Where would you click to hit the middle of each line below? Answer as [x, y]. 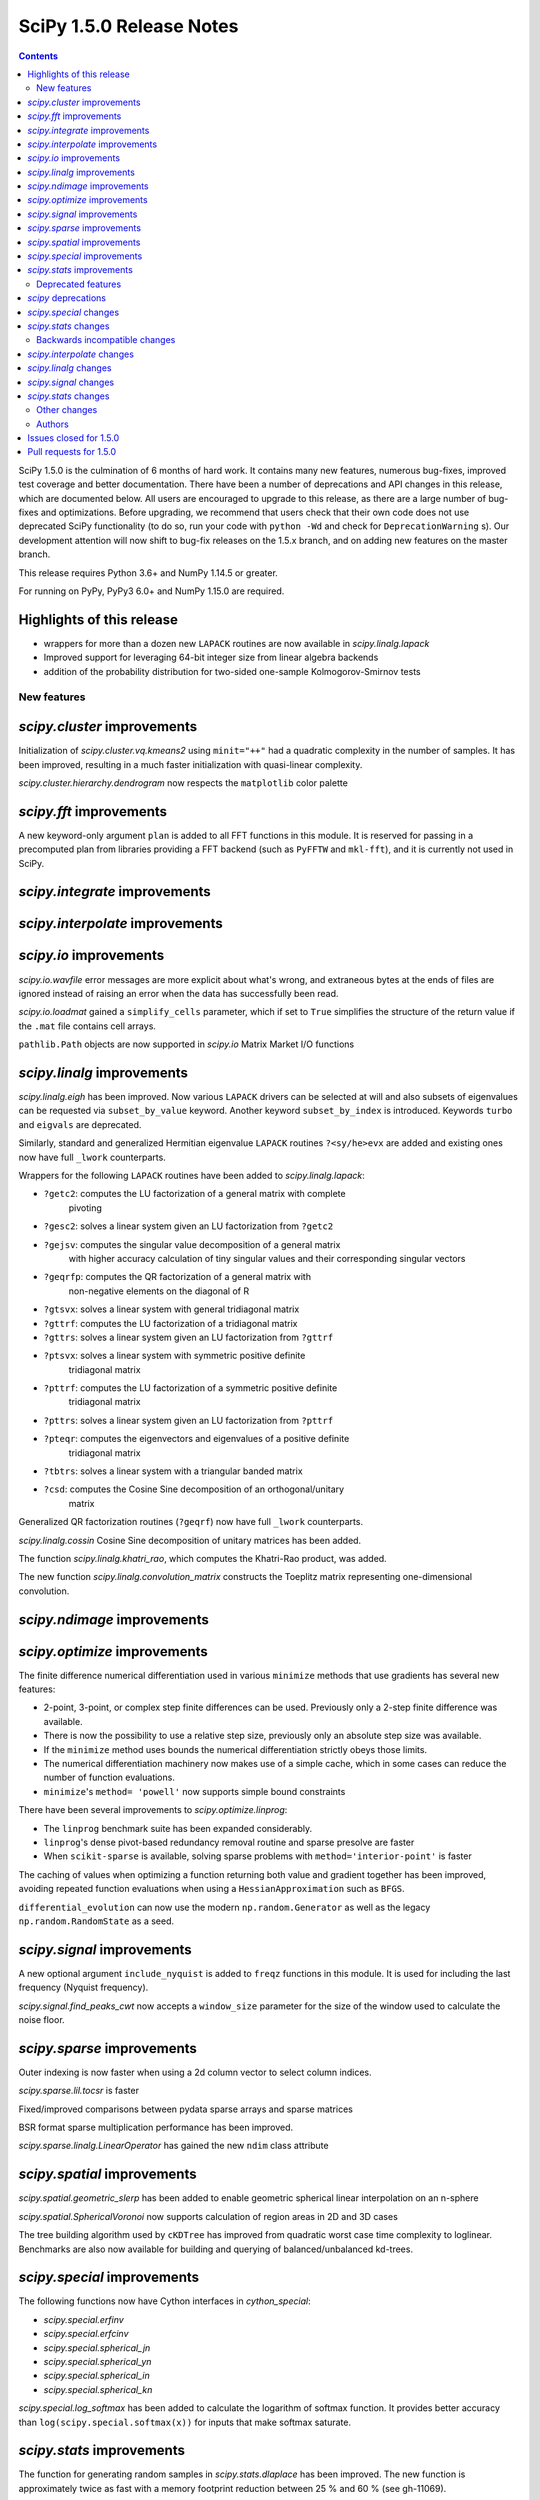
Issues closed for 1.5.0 [73, 438]
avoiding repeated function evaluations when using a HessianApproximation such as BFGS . [211, 1889]
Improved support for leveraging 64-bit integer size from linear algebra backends [211, 657]
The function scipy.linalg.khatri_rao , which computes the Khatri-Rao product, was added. [202, 1558]
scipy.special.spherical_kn [98, 2389]
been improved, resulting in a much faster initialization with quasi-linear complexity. [190, 764]
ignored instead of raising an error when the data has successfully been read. [178, 993]
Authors [52, 424]
